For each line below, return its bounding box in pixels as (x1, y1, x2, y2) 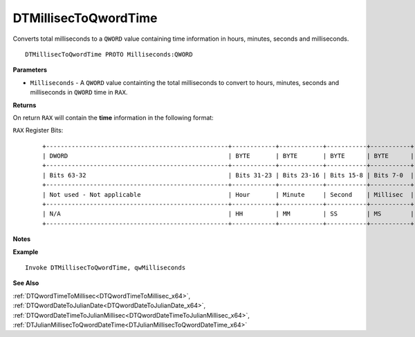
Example (12, 247, 39, 256)
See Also (12, 279, 39, 287)
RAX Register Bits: (12, 126, 64, 135)
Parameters (12, 66, 48, 74)
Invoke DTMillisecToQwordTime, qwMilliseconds (25, 263, 186, 271)
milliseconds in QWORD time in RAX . (30, 88, 128, 97)
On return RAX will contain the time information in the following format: (12, 113, 214, 122)
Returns (12, 101, 37, 109)
